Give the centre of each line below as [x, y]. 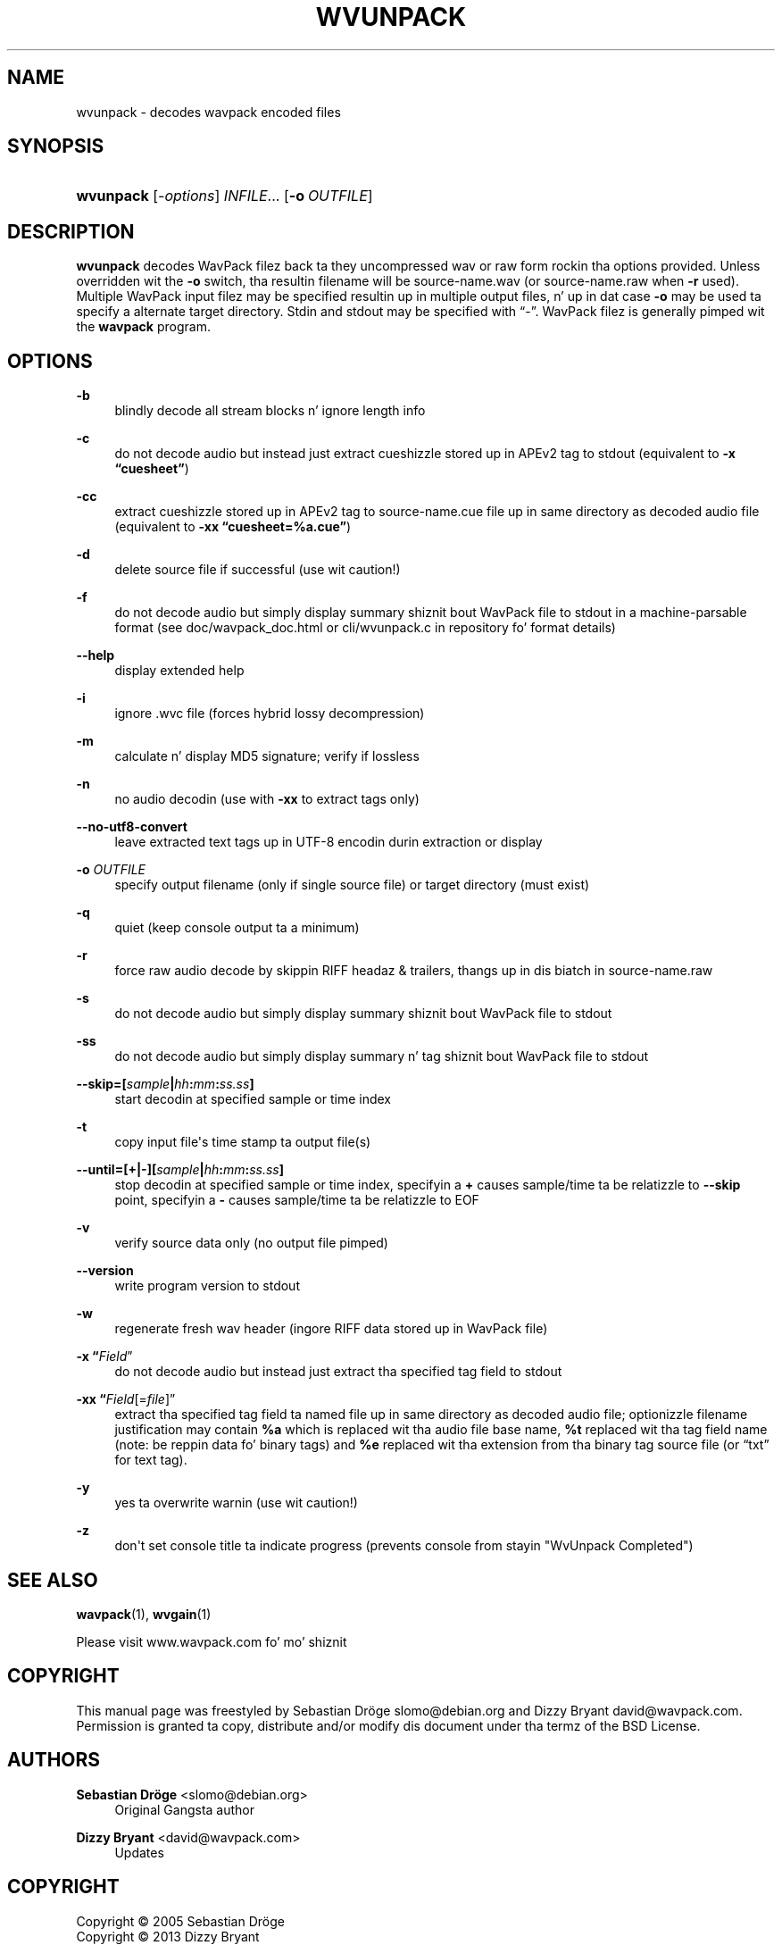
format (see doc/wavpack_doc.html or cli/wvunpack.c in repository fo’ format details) [365, 628]
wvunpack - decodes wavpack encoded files [208, 112]
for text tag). [151, 1460]
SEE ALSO [53, 1580]
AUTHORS [54, 1760]
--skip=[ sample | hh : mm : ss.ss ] [165, 1084]
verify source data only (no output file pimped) [251, 1243]
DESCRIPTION [71, 231]
